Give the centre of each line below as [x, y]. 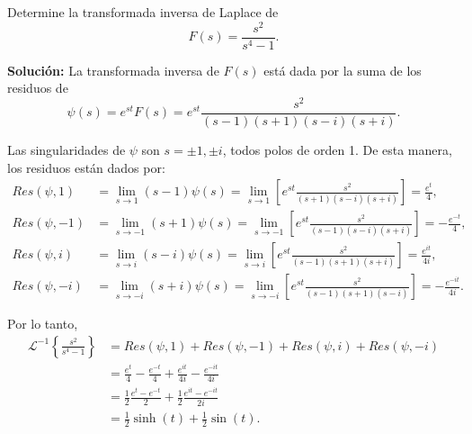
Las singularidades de [67, 150]
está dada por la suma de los [343, 70]
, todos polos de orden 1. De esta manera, [337, 150]
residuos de [38, 88]
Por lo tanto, [43, 324]
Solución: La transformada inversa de [113, 70]
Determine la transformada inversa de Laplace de [143, 12]
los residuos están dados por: [86, 167]
